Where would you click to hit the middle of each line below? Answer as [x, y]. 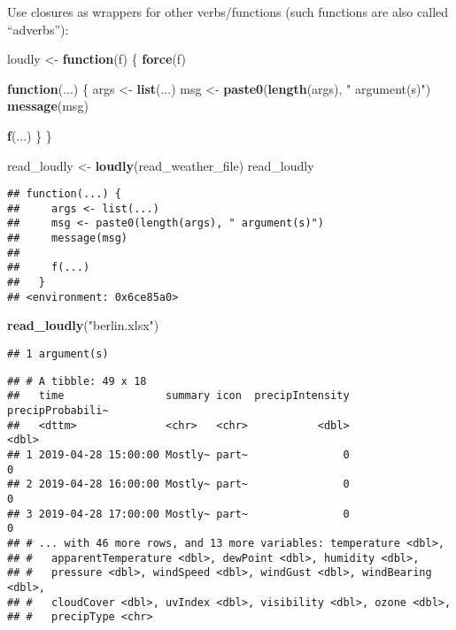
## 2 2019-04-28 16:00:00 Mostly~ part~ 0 [178, 484]
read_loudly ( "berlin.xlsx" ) [83, 325]
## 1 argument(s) [58, 354]
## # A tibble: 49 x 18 [77, 381]
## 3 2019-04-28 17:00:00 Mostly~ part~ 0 [178, 514]
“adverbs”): [38, 29]
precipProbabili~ [58, 410]
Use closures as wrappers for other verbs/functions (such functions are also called [228, 12]
